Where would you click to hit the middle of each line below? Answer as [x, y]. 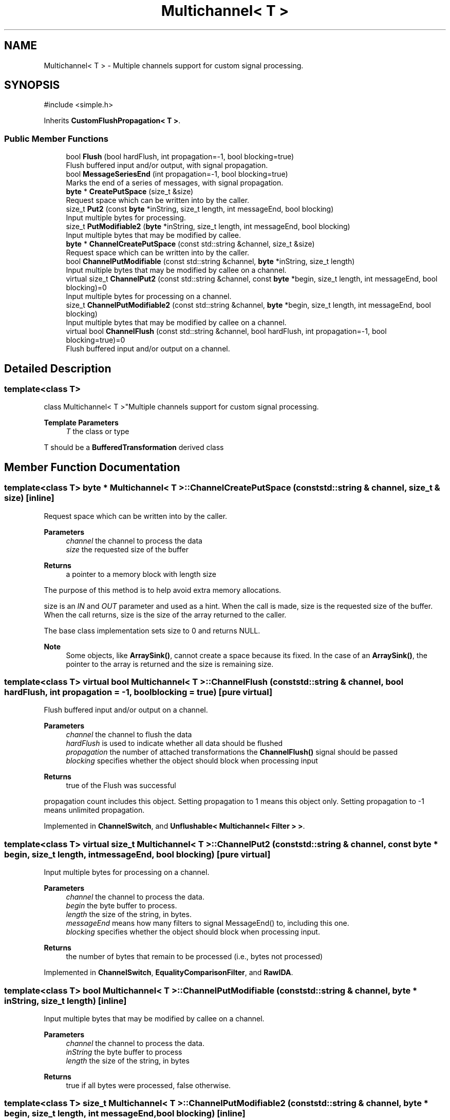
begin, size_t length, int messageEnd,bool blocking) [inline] [125, 1114]
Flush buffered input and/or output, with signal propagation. [167, 165]
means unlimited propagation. [94, 810]
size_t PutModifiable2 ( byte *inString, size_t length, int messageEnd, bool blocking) [208, 227]
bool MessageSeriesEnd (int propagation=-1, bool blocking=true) [177, 174]
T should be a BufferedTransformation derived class [134, 447]
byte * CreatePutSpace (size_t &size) [130, 192]
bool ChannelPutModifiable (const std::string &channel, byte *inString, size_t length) [210, 262]
